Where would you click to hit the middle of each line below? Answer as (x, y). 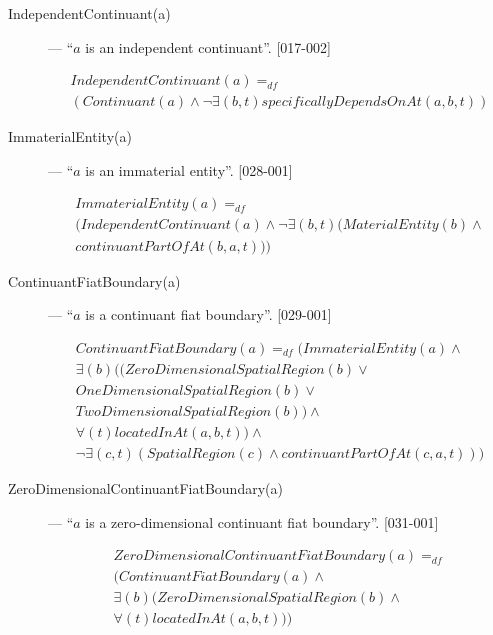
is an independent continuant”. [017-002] (208, 46)
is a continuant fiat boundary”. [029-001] (208, 314)
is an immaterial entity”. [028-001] (189, 169)
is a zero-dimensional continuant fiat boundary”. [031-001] (262, 521)
